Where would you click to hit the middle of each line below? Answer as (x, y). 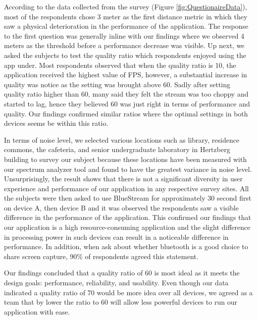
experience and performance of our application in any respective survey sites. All (127, 188)
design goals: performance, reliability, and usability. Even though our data (116, 283)
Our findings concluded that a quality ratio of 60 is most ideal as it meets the (122, 273)
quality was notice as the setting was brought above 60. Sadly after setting (117, 84)
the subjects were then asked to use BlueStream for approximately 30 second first (128, 198)
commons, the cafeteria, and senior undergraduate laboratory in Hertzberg (117, 149)
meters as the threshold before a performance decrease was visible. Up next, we (124, 45)
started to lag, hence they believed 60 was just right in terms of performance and (127, 103)
